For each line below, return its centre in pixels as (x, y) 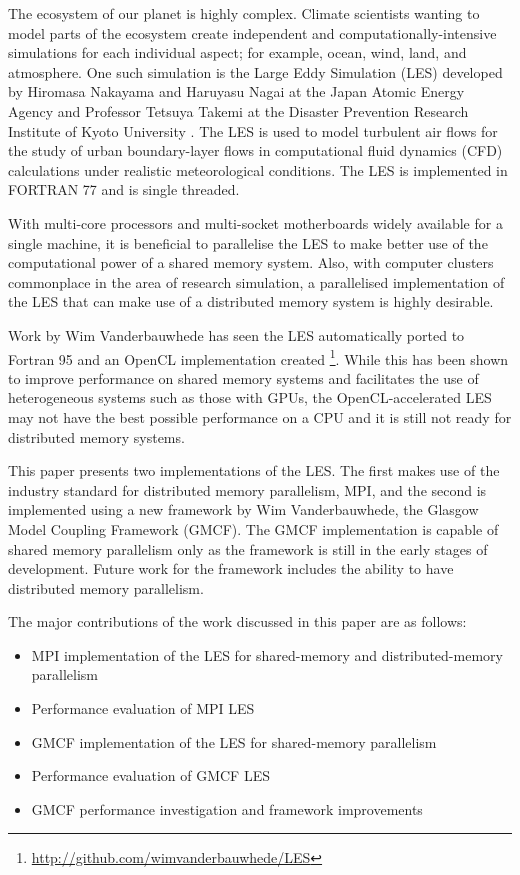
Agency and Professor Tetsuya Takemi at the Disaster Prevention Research (238, 110)
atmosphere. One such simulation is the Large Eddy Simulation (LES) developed (255, 71)
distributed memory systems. (96, 436)
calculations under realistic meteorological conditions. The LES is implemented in (258, 169)
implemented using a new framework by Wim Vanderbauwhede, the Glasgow (243, 509)
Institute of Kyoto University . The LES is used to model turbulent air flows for (253, 130)
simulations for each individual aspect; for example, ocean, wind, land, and (237, 52)
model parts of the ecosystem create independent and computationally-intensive (252, 32)
